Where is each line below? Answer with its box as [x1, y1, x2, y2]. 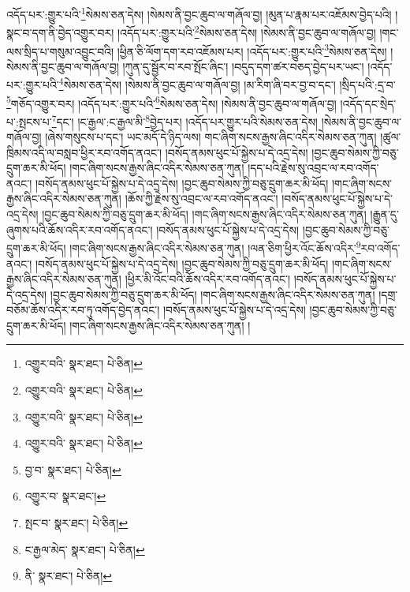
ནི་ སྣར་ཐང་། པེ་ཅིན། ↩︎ [24, 568, 113, 584]
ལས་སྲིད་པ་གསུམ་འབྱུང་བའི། [6, 43, 114, 59]
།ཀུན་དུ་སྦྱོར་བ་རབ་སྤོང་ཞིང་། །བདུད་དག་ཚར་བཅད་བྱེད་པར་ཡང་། [122, 58, 364, 74]
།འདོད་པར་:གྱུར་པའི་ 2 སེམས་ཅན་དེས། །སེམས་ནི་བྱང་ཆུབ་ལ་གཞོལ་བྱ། [117, 22, 376, 40]
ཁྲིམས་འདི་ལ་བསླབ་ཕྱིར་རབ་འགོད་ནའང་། [6, 144, 162, 160]
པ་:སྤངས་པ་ [6, 113, 52, 129]
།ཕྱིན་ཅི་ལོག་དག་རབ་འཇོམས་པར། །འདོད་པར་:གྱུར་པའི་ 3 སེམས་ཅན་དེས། [117, 40, 387, 59]
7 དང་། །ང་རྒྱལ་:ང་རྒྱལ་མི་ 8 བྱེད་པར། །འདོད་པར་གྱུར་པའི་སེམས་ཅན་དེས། [51, 111, 318, 129]
